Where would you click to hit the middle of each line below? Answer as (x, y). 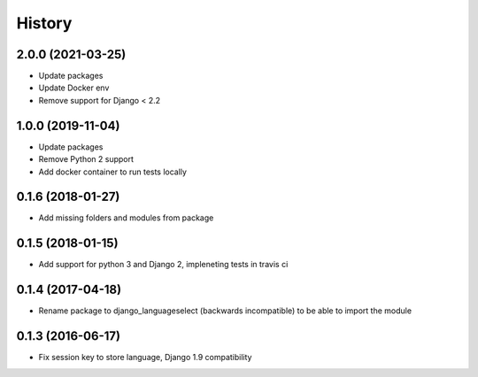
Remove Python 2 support (86, 159)
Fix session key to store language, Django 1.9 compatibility (145, 358)
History (44, 23)
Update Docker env (74, 88)
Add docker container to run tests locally (113, 172)
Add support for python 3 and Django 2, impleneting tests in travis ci (163, 265)
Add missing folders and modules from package (126, 218)
